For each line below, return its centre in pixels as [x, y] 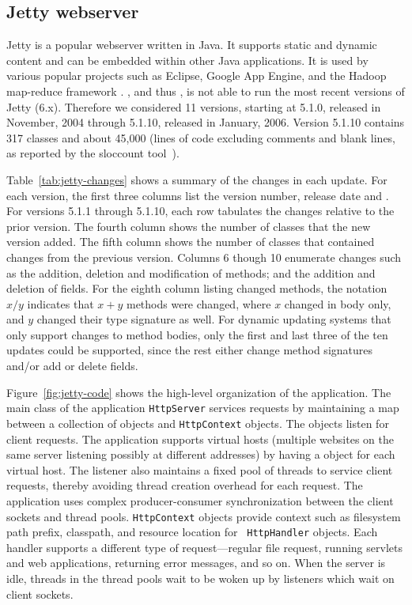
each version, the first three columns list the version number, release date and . [198, 195]
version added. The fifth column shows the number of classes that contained [191, 242]
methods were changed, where [198, 303]
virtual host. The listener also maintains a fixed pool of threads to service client [200, 469]
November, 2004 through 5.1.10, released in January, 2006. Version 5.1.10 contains [206, 122]
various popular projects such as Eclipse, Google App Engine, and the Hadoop [197, 76]
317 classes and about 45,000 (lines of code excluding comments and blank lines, [201, 137]
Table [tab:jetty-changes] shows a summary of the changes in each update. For [197, 179]
